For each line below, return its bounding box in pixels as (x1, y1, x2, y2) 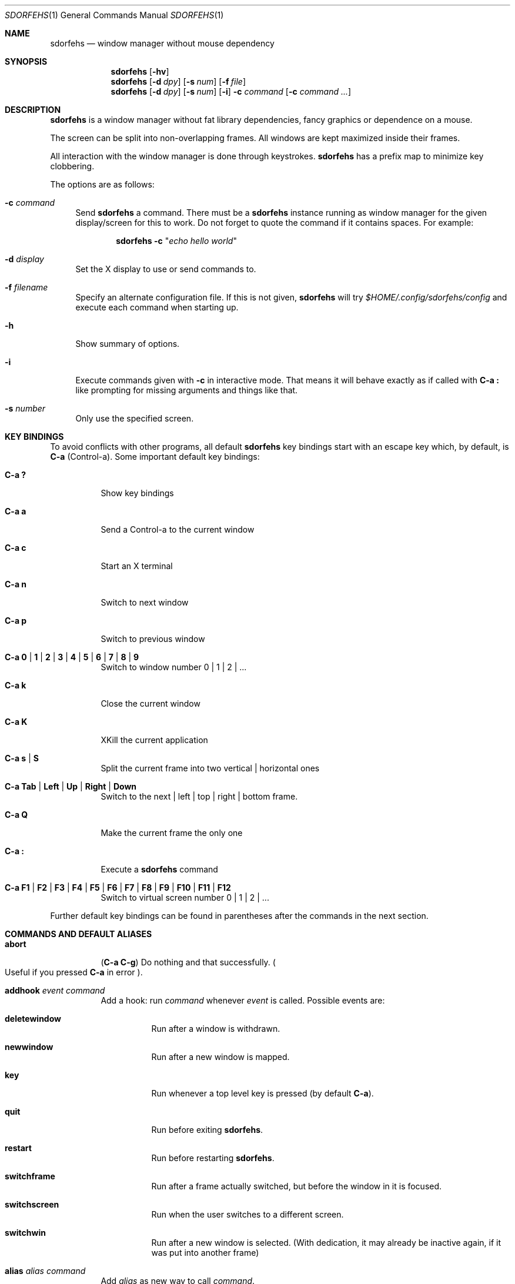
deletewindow (5, 1014, 61, 1024)
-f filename (5, 282, 48, 292)
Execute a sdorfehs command (101, 864, 218, 874)
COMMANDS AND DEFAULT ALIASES (5, 929, 152, 939)
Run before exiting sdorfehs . (151, 1125, 263, 1135)
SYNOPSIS (5, 56, 48, 66)
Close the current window (101, 698, 200, 708)
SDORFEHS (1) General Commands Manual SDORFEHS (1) (5, 10, 224, 20)
